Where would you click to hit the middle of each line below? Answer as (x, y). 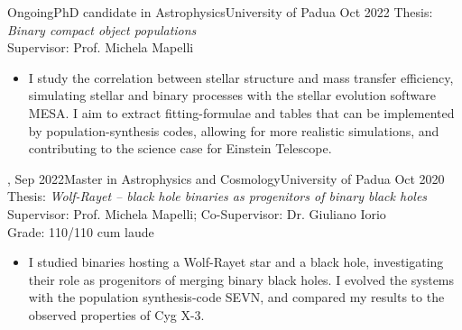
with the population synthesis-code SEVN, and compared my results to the (236, 297)
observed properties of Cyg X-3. (116, 314)
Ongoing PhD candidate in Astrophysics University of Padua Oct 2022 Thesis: (220, 12)
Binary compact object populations (102, 29)
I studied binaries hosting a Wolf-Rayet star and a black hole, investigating (236, 262)
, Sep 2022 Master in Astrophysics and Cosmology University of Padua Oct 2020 (226, 178)
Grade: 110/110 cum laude (81, 231)
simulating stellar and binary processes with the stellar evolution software (232, 95)
